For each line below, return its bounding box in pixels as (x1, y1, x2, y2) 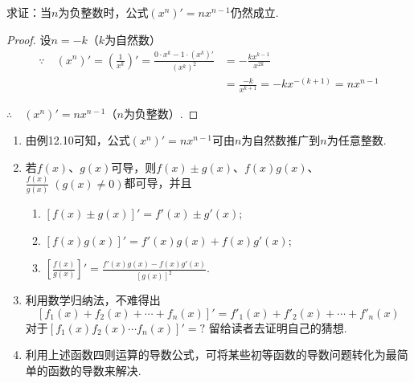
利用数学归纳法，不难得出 (25, 291, 161, 308)
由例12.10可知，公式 (25, 132, 130, 149)
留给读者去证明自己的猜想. (208, 319, 347, 336)
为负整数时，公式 (58, 4, 149, 20)
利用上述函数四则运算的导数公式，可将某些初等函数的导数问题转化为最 (25, 346, 397, 363)
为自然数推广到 (241, 132, 321, 149)
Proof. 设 (6, 31, 51, 47)
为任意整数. (326, 132, 387, 149)
